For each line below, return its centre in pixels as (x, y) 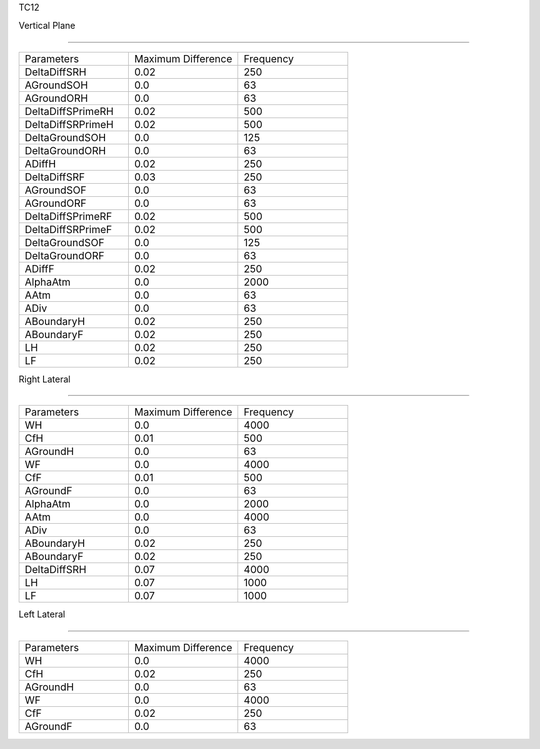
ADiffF (39, 268)
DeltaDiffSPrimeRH (69, 111)
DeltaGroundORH (65, 150)
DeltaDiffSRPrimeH (69, 124)
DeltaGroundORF (64, 255)
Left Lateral (42, 614)
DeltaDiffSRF (54, 177)
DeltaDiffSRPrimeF (68, 229)
